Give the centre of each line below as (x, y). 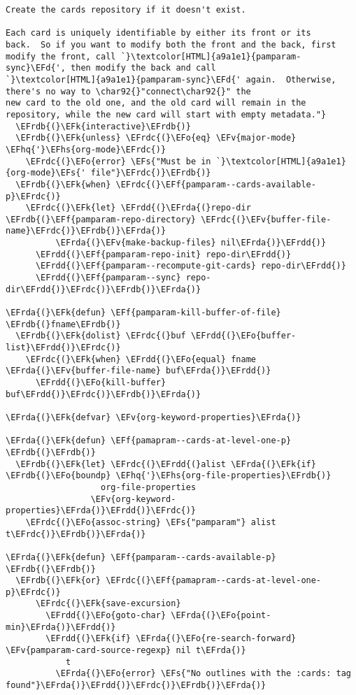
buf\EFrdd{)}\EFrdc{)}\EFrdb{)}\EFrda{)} (104, 394)
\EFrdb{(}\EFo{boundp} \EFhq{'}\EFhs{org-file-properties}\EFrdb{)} (169, 476)
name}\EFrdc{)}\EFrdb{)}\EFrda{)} (86, 231)
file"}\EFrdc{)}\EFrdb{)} (151, 173)
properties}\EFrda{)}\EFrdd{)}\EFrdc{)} (101, 511)
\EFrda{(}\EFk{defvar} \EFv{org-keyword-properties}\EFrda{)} (154, 417)
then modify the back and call (143, 68)
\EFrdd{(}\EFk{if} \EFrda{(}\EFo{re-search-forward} (171, 639)
